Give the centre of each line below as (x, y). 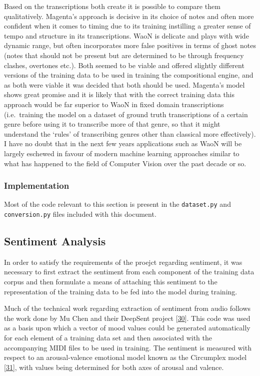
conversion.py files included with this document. (80, 214)
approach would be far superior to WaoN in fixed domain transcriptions (114, 104)
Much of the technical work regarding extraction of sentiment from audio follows (127, 308)
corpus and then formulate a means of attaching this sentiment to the (111, 282)
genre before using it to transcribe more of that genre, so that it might (112, 124)
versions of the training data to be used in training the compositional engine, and (129, 75)
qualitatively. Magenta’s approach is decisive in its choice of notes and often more (129, 16)
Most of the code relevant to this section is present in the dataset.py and (117, 204)
